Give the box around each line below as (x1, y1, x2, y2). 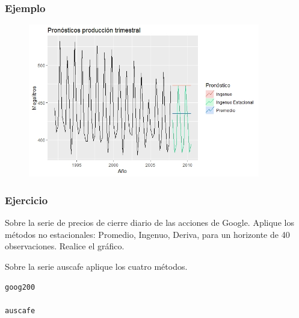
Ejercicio (5, 192, 48, 207)
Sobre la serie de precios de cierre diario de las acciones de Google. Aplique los (5, 216, 294, 229)
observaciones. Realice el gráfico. (5, 240, 125, 252)
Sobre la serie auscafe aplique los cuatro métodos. (5, 260, 188, 273)
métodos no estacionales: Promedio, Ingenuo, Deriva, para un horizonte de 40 (5, 228, 290, 240)
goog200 (5, 282, 35, 291)
